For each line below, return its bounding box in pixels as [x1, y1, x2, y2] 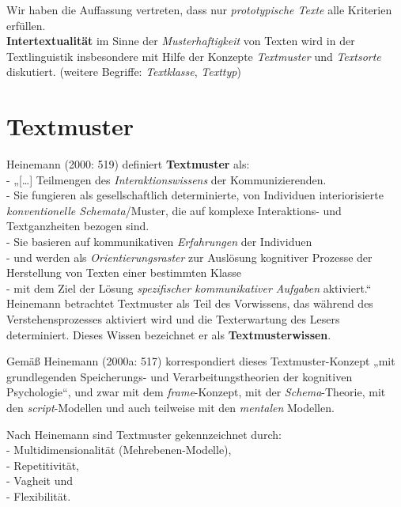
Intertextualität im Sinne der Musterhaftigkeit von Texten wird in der [6, 32, 355, 49]
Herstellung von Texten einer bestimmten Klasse [6, 264, 242, 281]
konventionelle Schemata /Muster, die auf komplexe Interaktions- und [6, 202, 342, 218]
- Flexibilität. [6, 487, 71, 504]
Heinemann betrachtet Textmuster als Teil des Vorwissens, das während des [6, 295, 373, 312]
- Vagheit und [6, 472, 74, 489]
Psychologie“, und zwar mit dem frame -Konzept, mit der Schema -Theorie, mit [6, 384, 386, 400]
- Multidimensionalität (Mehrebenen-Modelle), [6, 441, 232, 458]
